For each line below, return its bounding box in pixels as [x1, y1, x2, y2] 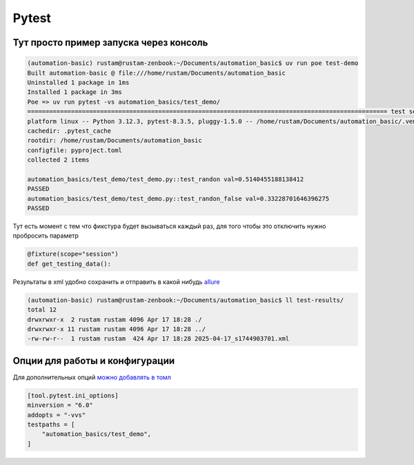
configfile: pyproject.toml [27, 146, 122, 154]
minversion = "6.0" [27, 401, 93, 409]
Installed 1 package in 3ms [27, 88, 122, 96]
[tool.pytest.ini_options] [27, 391, 119, 399]
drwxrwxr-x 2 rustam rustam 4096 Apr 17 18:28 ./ [27, 315, 203, 323]
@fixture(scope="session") [27, 250, 119, 258]
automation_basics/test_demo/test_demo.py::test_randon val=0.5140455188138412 [27, 175, 304, 183]
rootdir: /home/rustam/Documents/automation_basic [27, 137, 203, 144]
